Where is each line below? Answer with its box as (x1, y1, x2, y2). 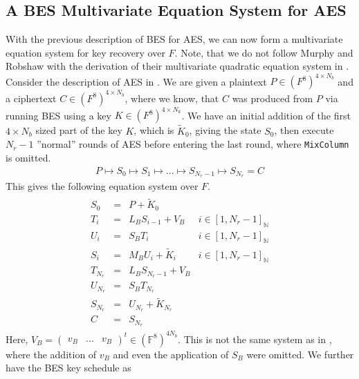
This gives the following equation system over (6, 179, 199, 193)
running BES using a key (6, 108, 111, 122)
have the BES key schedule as (6, 360, 131, 375)
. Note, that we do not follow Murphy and (174, 45, 353, 59)
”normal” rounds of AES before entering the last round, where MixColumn (37, 137, 349, 151)
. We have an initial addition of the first (181, 108, 351, 122)
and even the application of (113, 347, 229, 361)
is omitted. (6, 150, 51, 164)
